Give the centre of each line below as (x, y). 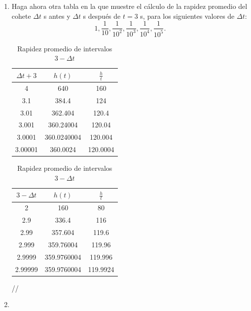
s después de (102, 16)
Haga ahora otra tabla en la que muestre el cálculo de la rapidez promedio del (129, 6)
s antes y (57, 16)
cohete (21, 16)
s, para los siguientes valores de (187, 16)
